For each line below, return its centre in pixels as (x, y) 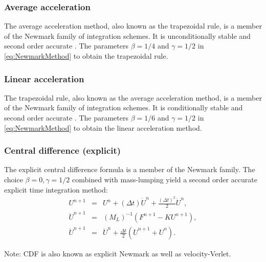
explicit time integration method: (56, 189)
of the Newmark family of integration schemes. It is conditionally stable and (124, 108)
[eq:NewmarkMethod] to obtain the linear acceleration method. (103, 127)
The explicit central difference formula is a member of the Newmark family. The (130, 169)
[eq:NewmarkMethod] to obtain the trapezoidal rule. (86, 56)
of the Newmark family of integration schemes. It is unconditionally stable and (127, 35)
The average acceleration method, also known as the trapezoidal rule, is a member (133, 26)
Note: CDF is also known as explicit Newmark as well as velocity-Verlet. (118, 254)
